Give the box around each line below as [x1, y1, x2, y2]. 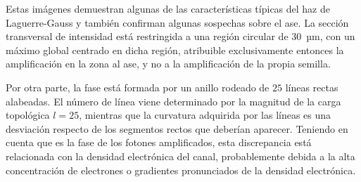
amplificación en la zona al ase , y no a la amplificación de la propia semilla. [6, 56, 331, 71]
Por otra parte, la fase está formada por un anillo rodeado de [6, 79, 270, 94]
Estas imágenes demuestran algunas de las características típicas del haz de [6, 1, 330, 15]
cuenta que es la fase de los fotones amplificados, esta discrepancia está [6, 135, 312, 150]
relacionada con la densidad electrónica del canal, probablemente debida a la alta [6, 148, 355, 163]
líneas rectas [285, 79, 338, 94]
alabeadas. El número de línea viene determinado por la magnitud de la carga [6, 93, 341, 108]
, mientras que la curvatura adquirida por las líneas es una [79, 108, 331, 122]
